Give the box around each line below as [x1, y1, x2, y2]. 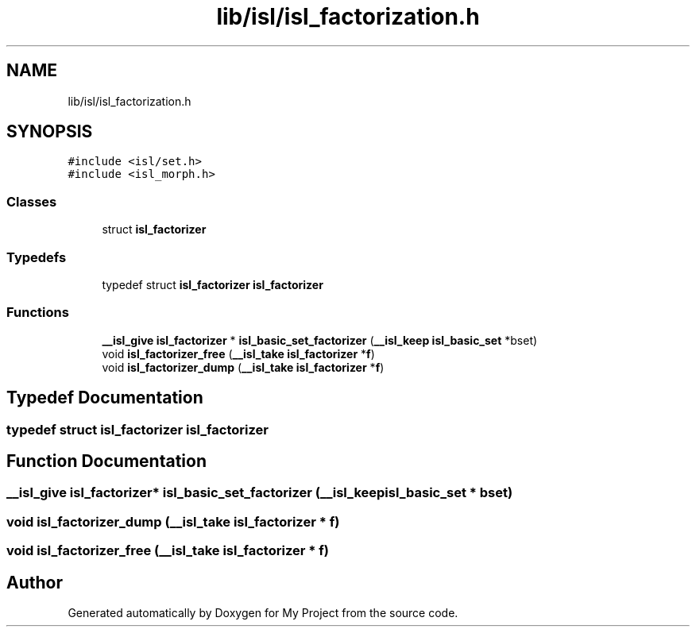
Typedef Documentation [6, 388, 203, 408]
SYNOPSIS [6, 122, 93, 142]
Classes [6, 193, 57, 210]
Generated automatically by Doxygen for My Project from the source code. [68, 605, 458, 619]
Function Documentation [6, 450, 207, 471]
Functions [6, 304, 69, 321]
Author [6, 572, 63, 592]
